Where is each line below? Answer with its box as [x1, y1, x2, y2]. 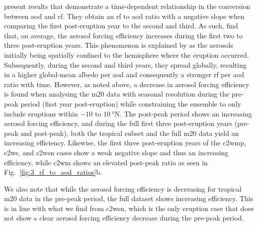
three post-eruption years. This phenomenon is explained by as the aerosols [4, 40, 234, 50]
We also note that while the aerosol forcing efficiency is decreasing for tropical [4, 183, 242, 194]
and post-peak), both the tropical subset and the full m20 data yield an [20, 127, 239, 138]
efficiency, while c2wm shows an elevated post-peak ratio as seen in [4, 157, 208, 167]
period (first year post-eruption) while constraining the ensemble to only [20, 98, 241, 109]
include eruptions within [4, 108, 78, 118]
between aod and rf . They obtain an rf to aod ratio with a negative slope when [4, 10, 245, 21]
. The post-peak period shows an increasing [119, 108, 252, 118]
